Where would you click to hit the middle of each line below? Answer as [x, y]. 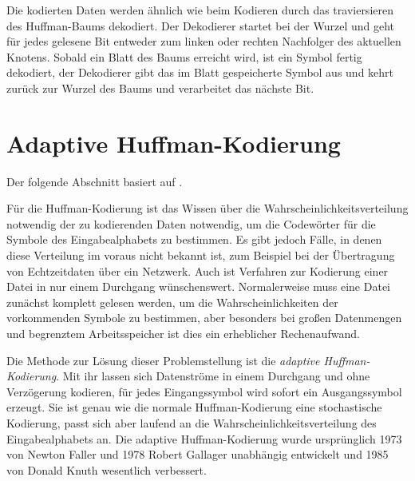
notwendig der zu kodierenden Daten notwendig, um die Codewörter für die [191, 223]
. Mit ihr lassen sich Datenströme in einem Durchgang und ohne [213, 376]
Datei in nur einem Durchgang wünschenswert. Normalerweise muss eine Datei [198, 286]
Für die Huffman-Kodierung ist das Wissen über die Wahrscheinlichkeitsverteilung [207, 208]
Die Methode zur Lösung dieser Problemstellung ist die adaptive [163, 360]
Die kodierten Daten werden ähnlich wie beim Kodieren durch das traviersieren [200, 10]
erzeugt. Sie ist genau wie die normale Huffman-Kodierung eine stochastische [194, 407]
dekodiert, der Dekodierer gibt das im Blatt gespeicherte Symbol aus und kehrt [200, 72]
